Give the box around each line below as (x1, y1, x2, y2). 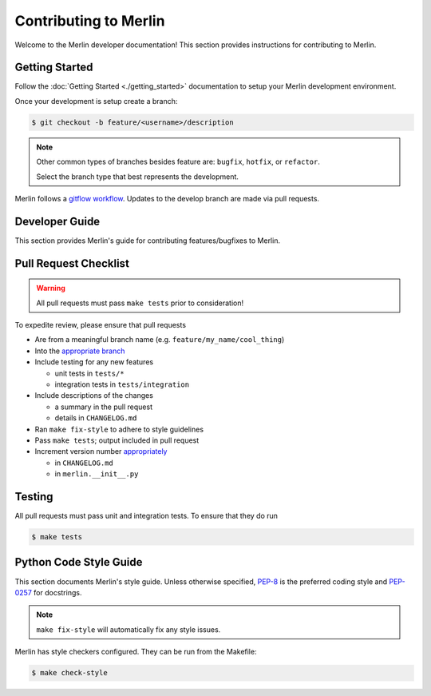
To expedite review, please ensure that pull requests (14, 320, 187, 330)
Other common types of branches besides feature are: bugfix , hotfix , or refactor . (36, 157, 321, 167)
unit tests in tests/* (54, 368, 125, 378)
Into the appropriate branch (34, 346, 125, 356)
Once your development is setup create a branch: (14, 96, 178, 105)
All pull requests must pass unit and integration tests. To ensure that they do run (14, 511, 279, 521)
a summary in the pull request (54, 402, 153, 412)
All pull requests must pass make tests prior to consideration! (36, 298, 244, 308)
